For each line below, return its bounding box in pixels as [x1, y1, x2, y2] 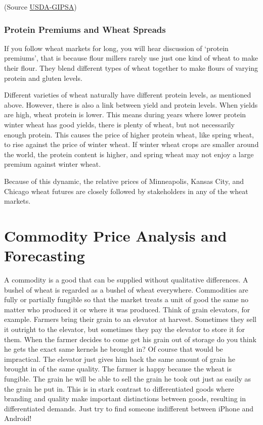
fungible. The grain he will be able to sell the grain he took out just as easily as [4, 373, 251, 384]
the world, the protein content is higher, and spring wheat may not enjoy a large [4, 149, 254, 159]
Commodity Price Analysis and [4, 225, 227, 246]
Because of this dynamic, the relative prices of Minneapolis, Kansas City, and [4, 175, 244, 186]
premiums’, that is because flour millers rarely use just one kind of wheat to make [4, 53, 258, 63]
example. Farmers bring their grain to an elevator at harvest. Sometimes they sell [4, 314, 256, 324]
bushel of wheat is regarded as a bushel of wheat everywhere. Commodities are [4, 284, 248, 295]
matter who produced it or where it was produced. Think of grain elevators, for [4, 304, 250, 314]
